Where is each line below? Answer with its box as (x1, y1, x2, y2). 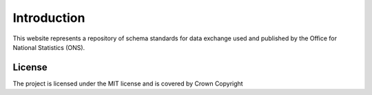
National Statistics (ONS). (12, 43, 85, 51)
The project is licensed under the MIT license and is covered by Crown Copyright (12, 79, 244, 87)
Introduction (12, 10, 85, 25)
